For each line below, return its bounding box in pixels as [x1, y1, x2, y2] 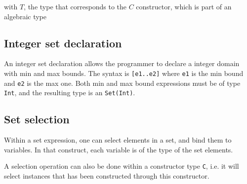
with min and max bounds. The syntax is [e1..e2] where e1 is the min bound [4, 68, 244, 78]
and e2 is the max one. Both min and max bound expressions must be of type [4, 77, 241, 88]
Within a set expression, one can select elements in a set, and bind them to [4, 135, 232, 145]
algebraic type [4, 11, 46, 21]
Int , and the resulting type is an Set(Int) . [4, 87, 135, 98]
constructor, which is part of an [136, 1, 232, 11]
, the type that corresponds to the [24, 1, 126, 11]
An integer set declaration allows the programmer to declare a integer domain [4, 58, 240, 69]
